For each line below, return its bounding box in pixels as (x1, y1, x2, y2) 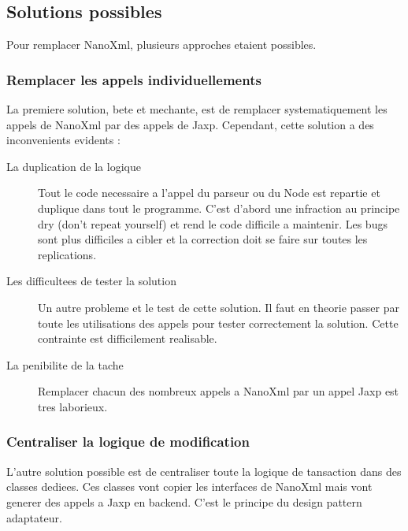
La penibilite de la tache (6, 356, 124, 373)
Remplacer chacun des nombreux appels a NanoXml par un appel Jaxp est (38, 383, 399, 399)
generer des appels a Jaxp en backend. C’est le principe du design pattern (6, 493, 362, 510)
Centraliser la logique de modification (6, 432, 250, 451)
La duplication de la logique (6, 158, 141, 174)
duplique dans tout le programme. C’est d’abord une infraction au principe (38, 199, 400, 216)
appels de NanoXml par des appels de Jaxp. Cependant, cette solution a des (6, 116, 374, 132)
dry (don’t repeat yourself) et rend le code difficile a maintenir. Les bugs (38, 215, 388, 232)
